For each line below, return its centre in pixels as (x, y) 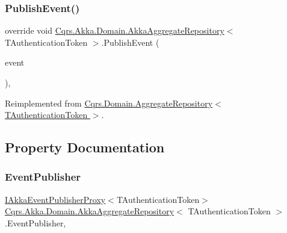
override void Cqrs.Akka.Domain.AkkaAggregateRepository (115, 30)
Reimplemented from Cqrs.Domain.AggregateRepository (109, 103)
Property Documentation (85, 147)
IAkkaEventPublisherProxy (55, 199)
